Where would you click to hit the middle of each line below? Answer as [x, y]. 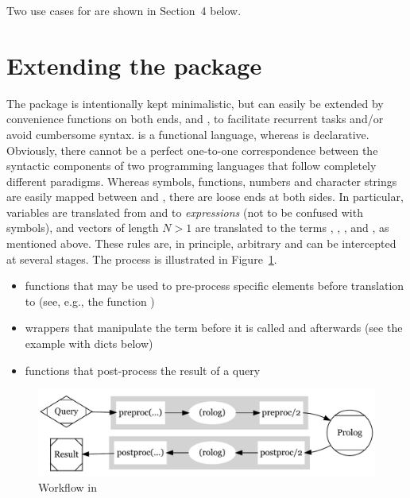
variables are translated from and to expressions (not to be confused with [185, 212]
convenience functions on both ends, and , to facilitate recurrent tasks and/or [195, 119]
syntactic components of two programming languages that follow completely [191, 166]
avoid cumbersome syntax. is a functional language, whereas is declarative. [188, 134]
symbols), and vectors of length [83, 228]
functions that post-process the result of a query [143, 370]
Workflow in [68, 487]
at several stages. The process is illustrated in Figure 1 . [142, 259]
